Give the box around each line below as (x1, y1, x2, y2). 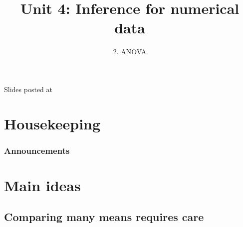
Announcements (4, 144, 70, 156)
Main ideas (4, 175, 81, 195)
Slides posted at (4, 84, 52, 94)
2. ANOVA (113, 46, 147, 57)
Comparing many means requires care (4, 209, 204, 225)
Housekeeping (4, 113, 101, 133)
